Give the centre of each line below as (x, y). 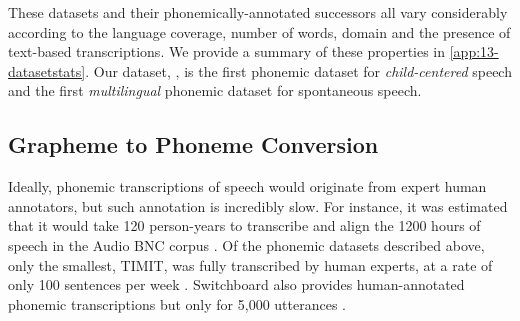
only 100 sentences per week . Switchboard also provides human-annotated (236, 284)
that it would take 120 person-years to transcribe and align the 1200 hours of (244, 225)
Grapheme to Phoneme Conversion (193, 144)
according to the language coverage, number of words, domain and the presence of (259, 31)
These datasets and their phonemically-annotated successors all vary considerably (258, 12)
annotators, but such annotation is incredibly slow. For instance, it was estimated (258, 205)
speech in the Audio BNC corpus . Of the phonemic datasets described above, (246, 244)
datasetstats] (47, 70)
